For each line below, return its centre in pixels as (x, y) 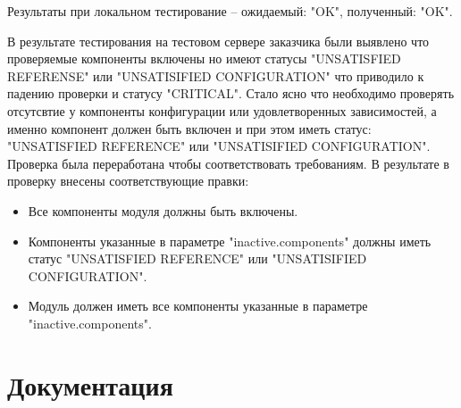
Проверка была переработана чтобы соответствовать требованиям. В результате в (228, 163)
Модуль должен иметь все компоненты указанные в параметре (198, 306)
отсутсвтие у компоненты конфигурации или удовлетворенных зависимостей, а (222, 110)
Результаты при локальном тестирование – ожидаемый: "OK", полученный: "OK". (230, 11)
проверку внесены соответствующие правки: (128, 181)
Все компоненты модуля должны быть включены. (163, 210)
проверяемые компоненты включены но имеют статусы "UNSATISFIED (204, 58)
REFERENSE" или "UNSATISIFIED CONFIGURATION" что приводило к (216, 75)
